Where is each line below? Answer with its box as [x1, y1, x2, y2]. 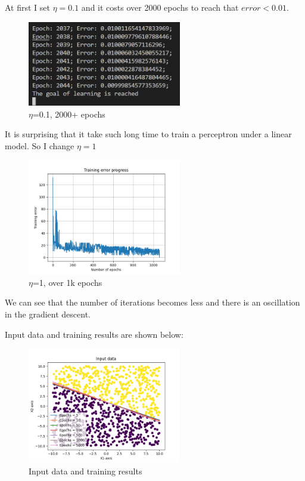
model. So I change [5, 139, 74, 152]
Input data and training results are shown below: [5, 328, 183, 340]
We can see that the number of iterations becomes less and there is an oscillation [5, 296, 300, 309]
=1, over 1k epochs [32, 276, 102, 288]
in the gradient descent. [5, 307, 91, 320]
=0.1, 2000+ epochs [32, 107, 105, 120]
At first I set [5, 1, 51, 13]
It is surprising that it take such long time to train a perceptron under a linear [5, 128, 292, 140]
